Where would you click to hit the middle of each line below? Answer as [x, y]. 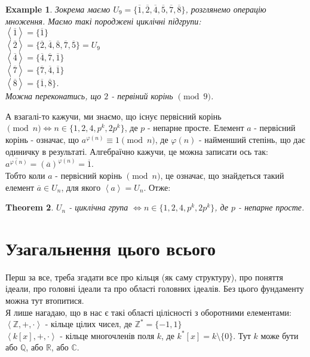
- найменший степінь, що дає [252, 139]
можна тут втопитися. [45, 300]
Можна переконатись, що [53, 96]
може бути [280, 335]
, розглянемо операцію [226, 9]
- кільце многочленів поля [107, 335]
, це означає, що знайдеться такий [222, 175]
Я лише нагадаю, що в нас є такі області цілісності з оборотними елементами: [148, 312]
